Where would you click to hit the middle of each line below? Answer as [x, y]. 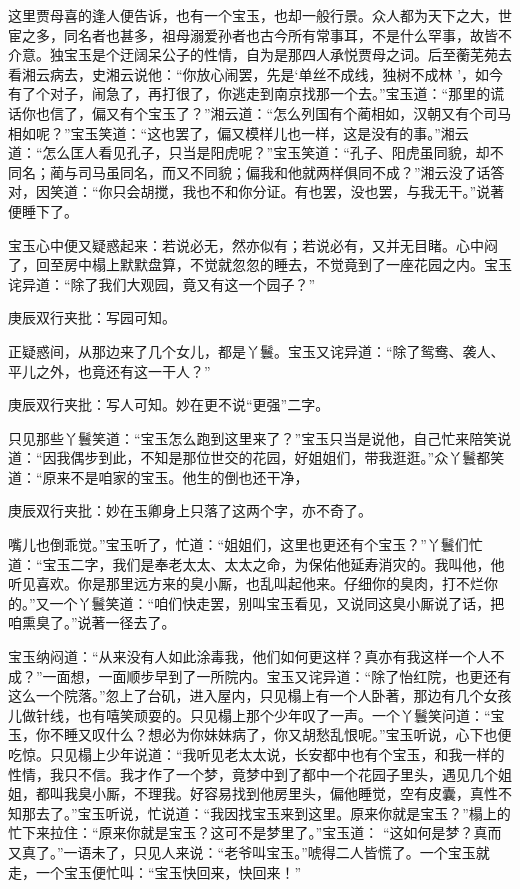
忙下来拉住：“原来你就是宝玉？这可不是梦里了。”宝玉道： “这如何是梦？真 [248, 832]
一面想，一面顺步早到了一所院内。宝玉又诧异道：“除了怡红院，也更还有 [277, 675]
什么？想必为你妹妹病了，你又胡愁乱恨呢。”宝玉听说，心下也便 [308, 734]
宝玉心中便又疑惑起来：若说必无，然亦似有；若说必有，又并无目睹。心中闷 [253, 244]
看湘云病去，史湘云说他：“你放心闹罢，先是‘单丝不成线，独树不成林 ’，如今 [256, 73]
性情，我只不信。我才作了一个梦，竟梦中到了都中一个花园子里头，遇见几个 [253, 773]
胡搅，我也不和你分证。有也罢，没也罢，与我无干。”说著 [322, 191]
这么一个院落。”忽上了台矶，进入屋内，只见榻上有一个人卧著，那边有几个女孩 [260, 695]
